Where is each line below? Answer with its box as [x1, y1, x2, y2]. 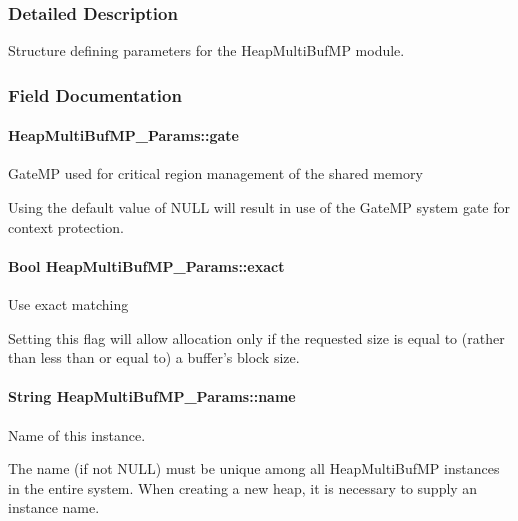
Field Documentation [8, 82, 182, 107]
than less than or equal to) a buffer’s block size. [8, 347, 300, 368]
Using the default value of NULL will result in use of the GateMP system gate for [8, 197, 511, 218]
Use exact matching [8, 294, 129, 315]
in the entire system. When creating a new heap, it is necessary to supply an [8, 477, 478, 498]
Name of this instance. [8, 424, 146, 445]
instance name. [8, 497, 100, 518]
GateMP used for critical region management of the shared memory [8, 163, 423, 184]
